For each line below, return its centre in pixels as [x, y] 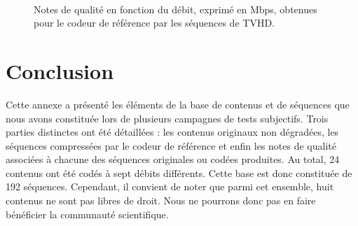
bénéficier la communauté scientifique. [87, 214]
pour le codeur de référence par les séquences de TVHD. [154, 23]
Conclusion [60, 70]
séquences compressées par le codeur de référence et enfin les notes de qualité [171, 145]
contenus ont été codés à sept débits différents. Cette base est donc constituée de [179, 172]
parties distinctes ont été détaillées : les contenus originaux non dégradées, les [172, 132]
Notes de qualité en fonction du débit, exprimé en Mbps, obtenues [175, 9]
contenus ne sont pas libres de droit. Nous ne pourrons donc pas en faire [161, 200]
